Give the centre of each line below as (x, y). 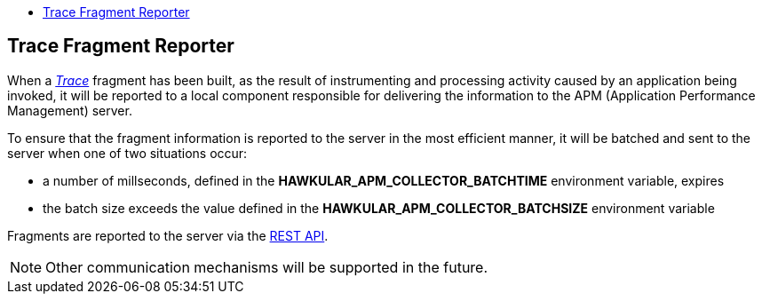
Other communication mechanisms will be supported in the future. (267, 267)
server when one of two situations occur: (127, 153)
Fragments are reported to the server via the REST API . (168, 235)
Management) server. (70, 110)
